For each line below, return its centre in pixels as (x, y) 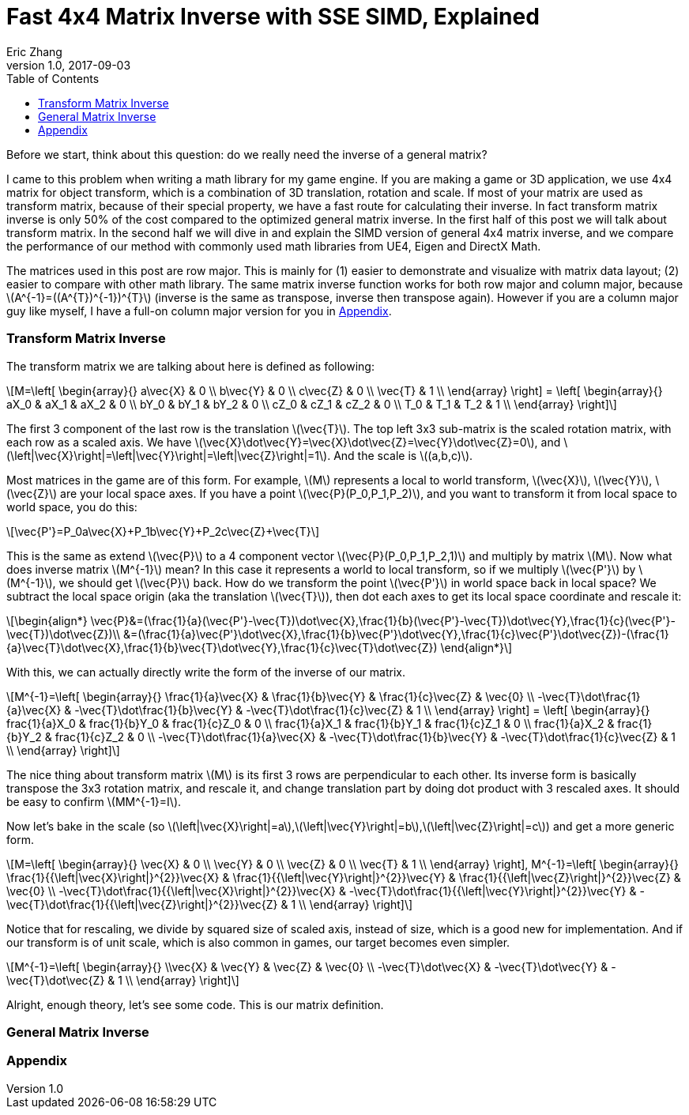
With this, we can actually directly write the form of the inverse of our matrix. (206, 672)
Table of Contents (53, 78)
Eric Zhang (34, 51)
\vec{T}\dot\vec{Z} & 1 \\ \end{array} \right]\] (123, 980)
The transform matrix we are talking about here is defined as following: (190, 366)
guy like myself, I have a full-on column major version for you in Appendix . (199, 311)
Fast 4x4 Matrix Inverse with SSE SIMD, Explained (273, 17)
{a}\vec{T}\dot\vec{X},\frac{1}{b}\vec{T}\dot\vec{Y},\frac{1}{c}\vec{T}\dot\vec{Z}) (222, 647)
